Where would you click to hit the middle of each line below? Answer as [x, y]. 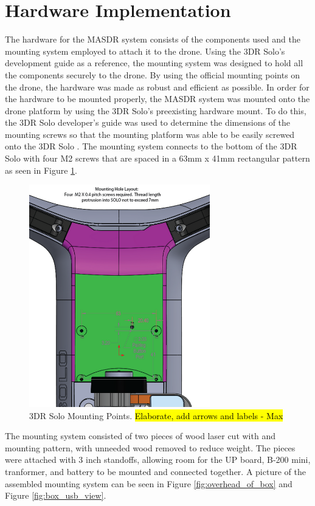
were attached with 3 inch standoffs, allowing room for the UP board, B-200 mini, [158, 460]
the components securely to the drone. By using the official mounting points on [153, 74]
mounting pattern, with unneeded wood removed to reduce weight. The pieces [150, 447]
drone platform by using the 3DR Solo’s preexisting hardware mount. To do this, [156, 110]
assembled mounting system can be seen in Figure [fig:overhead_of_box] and [149, 483]
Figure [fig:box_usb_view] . [56, 495]
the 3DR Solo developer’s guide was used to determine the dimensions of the [148, 122]
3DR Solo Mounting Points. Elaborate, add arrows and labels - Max [156, 415]
